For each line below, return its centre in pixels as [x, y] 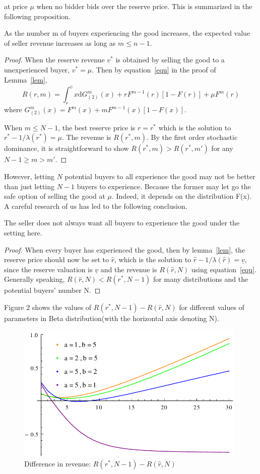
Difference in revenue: [58, 464]
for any [222, 148]
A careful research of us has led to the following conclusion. [96, 206]
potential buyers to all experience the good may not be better [160, 176]
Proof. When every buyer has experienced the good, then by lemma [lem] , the [125, 249]
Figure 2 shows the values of [48, 307]
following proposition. [37, 16]
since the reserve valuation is [48, 269]
